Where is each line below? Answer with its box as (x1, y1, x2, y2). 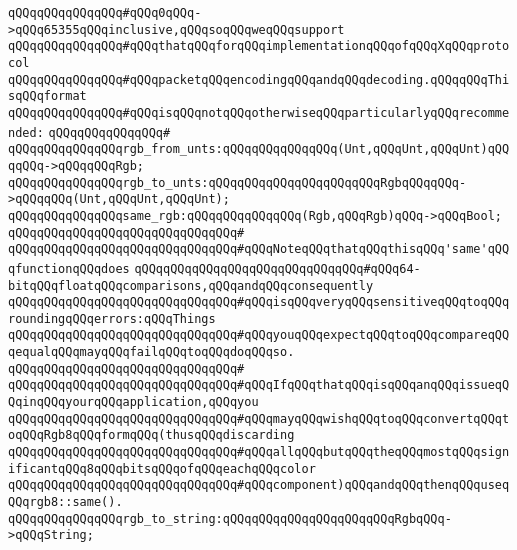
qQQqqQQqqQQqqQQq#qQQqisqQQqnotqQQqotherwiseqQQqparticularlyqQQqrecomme (8, 105, 510, 120)
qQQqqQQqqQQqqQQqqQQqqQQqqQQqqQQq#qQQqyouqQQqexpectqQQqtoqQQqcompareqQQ (8, 328, 510, 343)
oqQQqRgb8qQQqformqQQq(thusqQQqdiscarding (8, 428, 295, 443)
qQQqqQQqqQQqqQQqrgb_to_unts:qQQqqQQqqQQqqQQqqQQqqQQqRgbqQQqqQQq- (8, 175, 467, 190)
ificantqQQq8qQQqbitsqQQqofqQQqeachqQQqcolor (8, 461, 316, 476)
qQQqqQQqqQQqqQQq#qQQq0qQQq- (8, 6, 202, 20)
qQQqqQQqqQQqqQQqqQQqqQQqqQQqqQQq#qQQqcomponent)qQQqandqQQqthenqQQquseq (8, 478, 510, 493)
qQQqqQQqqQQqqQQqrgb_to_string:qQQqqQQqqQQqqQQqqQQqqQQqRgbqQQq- (8, 511, 452, 526)
